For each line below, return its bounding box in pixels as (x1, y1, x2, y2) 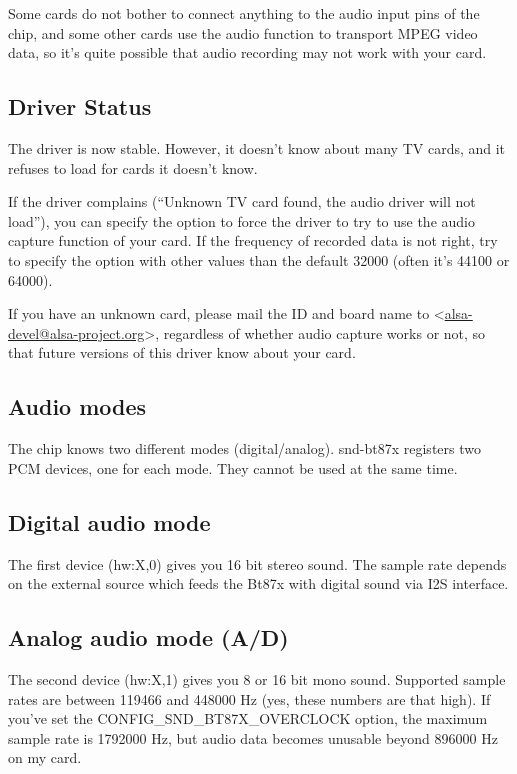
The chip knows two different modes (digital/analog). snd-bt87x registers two (8, 438, 481, 459)
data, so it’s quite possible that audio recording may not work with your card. (8, 42, 487, 63)
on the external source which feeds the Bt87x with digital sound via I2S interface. (8, 573, 509, 594)
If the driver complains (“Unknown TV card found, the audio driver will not (8, 191, 476, 212)
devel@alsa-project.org (8, 322, 145, 343)
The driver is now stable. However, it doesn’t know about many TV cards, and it (8, 137, 506, 158)
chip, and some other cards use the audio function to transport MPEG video (8, 22, 478, 43)
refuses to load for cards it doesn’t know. (8, 157, 258, 178)
